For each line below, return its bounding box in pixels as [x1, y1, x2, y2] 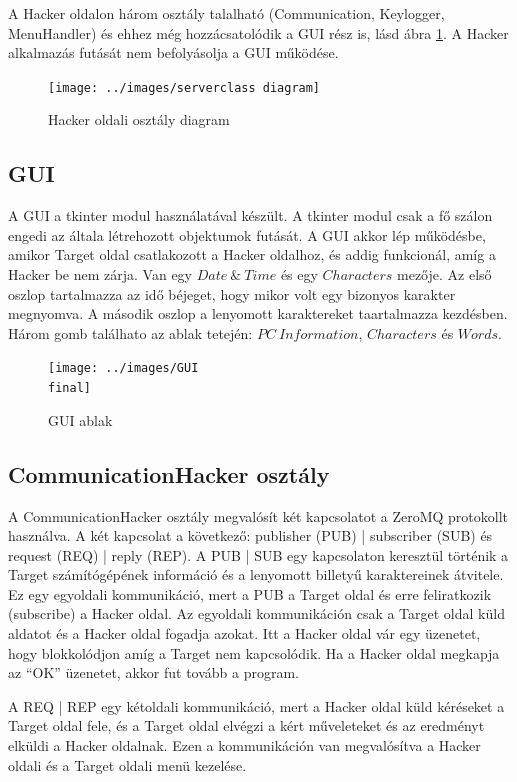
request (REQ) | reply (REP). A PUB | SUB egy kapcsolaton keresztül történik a [8, 544, 509, 565]
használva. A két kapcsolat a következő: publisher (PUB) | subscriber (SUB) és [8, 525, 493, 546]
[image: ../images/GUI [48, 361, 199, 376]
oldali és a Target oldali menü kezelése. [8, 754, 247, 775]
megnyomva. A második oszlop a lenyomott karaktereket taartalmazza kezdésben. [8, 303, 508, 324]
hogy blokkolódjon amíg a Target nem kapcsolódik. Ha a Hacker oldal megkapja [8, 642, 500, 663]
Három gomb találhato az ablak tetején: [8, 322, 253, 343]
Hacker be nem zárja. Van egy [8, 264, 193, 285]
